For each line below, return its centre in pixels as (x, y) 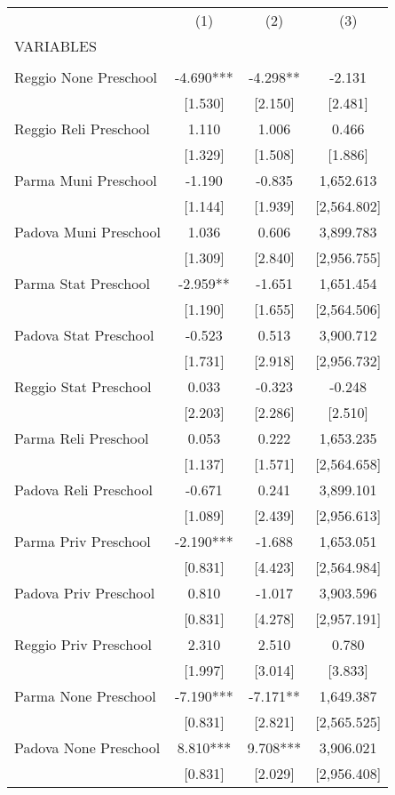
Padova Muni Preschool (88, 232)
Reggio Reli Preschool (82, 128)
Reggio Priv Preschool (83, 644)
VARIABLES (55, 46)
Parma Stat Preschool (83, 283)
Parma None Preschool (85, 696)
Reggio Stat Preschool (83, 386)
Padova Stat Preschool (84, 335)
